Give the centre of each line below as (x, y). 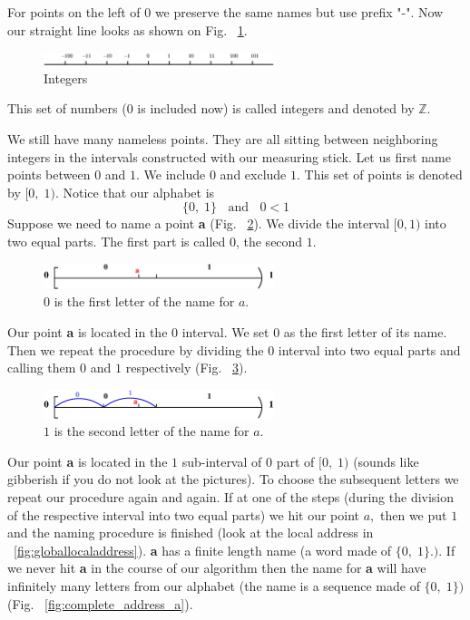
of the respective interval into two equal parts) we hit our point (184, 514)
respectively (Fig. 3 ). (186, 368)
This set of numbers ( (67, 108)
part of (295, 461)
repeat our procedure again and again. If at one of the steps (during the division (231, 496)
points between (49, 174)
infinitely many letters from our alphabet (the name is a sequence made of (214, 585)
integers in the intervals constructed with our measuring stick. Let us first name (229, 156)
